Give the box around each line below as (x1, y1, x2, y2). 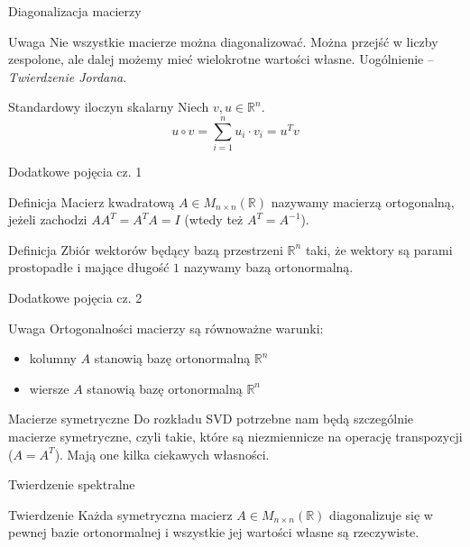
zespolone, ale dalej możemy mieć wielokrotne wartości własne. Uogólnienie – (8, 50, 434, 68)
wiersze (29, 378, 69, 397)
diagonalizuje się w (329, 505, 433, 524)
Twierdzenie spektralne (8, 475, 135, 494)
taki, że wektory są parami (305, 240, 453, 259)
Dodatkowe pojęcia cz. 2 (8, 288, 143, 307)
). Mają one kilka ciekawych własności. (54, 444, 270, 463)
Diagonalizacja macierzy (8, 2, 142, 20)
